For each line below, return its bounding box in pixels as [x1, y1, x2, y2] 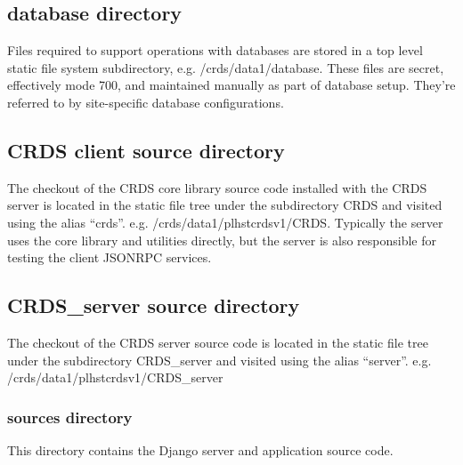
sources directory [7, 405, 133, 428]
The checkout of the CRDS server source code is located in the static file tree [7, 333, 428, 351]
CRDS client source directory [7, 136, 285, 164]
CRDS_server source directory [7, 292, 300, 319]
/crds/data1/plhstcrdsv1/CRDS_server [7, 368, 223, 387]
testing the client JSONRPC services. [7, 248, 212, 267]
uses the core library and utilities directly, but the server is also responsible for [7, 230, 436, 249]
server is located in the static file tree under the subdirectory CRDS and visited [7, 196, 443, 214]
